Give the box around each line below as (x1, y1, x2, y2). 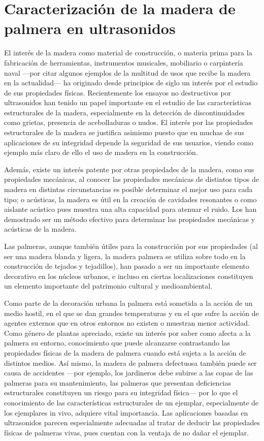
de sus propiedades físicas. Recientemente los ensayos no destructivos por (4, 87, 232, 98)
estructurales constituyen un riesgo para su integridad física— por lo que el (4, 387, 238, 398)
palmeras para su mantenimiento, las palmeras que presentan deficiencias (4, 377, 232, 388)
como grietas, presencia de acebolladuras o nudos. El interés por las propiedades (4, 117, 253, 128)
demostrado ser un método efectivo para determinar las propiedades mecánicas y (4, 213, 255, 224)
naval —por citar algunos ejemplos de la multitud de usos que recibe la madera (4, 67, 251, 78)
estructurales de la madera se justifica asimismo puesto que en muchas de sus (4, 127, 244, 138)
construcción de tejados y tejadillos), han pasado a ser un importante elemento (4, 261, 249, 271)
